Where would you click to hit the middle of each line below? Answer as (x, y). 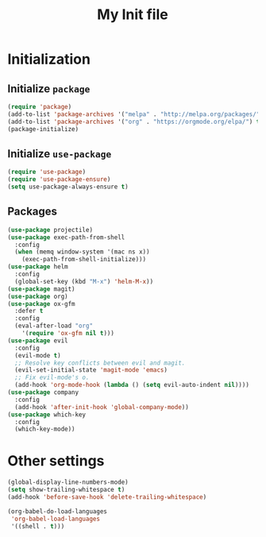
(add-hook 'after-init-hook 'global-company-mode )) (102, 407)
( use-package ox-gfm (42, 303)
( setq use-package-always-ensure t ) (68, 187)
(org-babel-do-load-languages (58, 511)
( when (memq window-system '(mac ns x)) (82, 252)
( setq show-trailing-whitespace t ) (66, 490)
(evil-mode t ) (38, 355)
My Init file (133, 15)
